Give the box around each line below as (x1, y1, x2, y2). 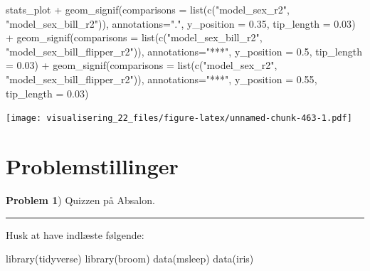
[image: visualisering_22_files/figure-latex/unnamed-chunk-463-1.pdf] (6, 113, 352, 124)
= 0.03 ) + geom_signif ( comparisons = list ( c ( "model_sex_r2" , (6, 58, 277, 73)
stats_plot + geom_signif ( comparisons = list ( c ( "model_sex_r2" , (6, 2, 290, 16)
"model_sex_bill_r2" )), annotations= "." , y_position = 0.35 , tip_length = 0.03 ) (6, 16, 356, 31)
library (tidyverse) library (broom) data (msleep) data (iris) (6, 251, 254, 266)
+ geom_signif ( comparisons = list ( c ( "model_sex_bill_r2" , (6, 30, 263, 45)
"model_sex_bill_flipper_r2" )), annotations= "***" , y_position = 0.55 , (6, 71, 317, 86)
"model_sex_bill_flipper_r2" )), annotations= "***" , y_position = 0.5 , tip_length (6, 43, 362, 58)
